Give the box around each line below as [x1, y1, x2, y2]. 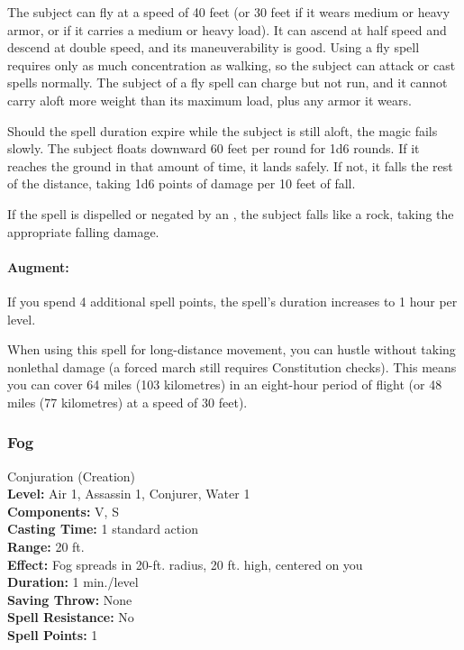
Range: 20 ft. [7, 537, 85, 556]
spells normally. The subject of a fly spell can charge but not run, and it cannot [7, 73, 448, 92]
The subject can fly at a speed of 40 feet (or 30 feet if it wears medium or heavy [7, 3, 450, 21]
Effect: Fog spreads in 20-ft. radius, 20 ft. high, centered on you [7, 554, 363, 573]
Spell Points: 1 [7, 626, 98, 645]
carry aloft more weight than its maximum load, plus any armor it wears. [7, 90, 412, 109]
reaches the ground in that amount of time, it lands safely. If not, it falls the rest [7, 156, 453, 175]
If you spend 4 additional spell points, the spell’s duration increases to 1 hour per [7, 291, 458, 310]
